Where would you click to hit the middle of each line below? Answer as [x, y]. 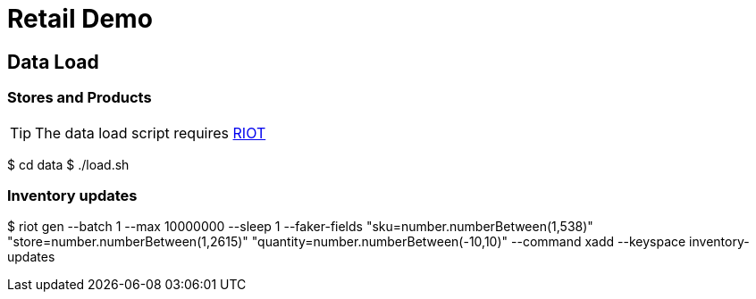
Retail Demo [80, 19]
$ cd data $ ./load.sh [68, 164]
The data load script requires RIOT [151, 133]
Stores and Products [80, 98]
